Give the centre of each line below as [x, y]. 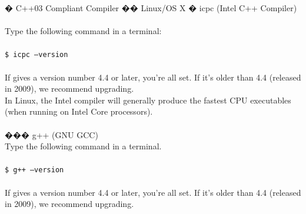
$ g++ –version [34, 170]
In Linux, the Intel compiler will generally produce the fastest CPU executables [148, 100]
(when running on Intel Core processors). [79, 111]
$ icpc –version [36, 55]
